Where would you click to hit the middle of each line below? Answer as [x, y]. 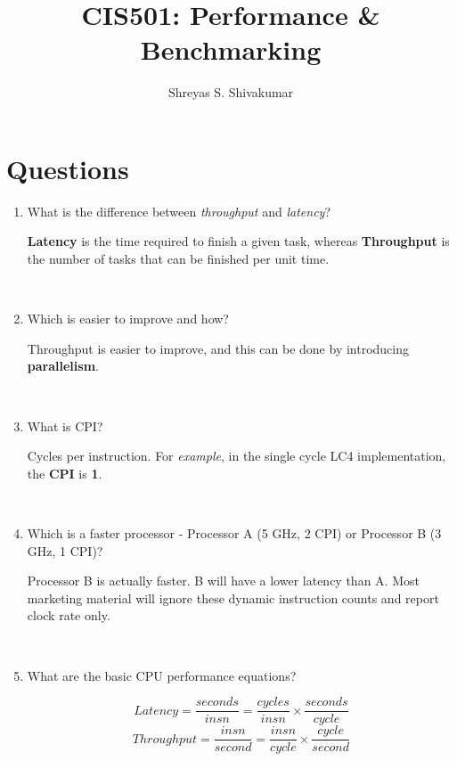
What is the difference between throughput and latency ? [179, 211]
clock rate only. [69, 615]
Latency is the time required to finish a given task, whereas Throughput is [238, 241]
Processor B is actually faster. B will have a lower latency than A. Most [223, 581]
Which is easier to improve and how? [128, 319]
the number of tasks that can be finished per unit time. [178, 259]
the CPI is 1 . [65, 473]
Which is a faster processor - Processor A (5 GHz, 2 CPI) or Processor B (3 [234, 532]
